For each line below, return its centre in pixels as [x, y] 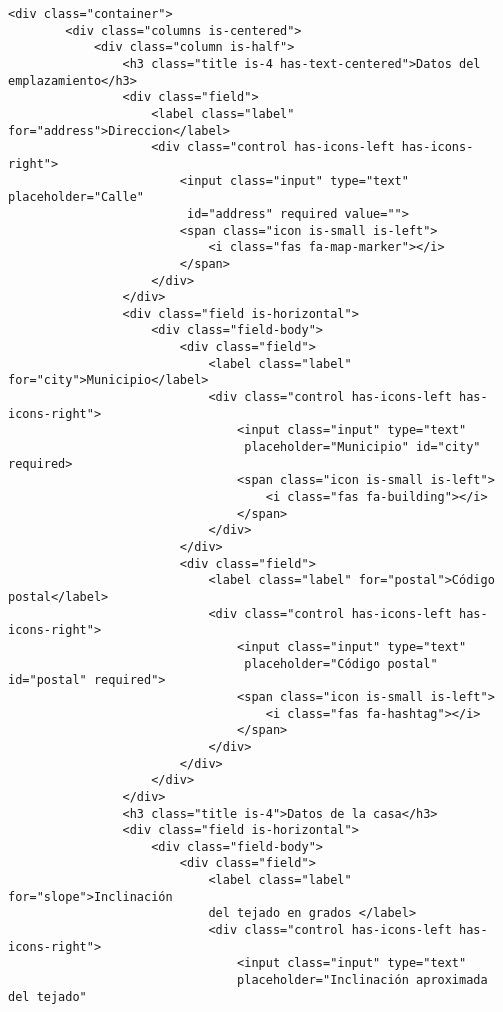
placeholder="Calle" [76, 197]
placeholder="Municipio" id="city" [362, 447]
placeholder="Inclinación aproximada [362, 980]
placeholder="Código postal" [341, 663]
